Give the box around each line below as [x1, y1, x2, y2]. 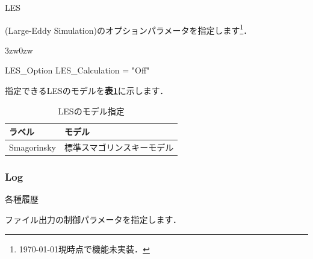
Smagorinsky [9, 141, 56, 154]
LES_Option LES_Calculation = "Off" [5, 64, 150, 76]
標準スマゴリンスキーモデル [64, 141, 174, 154]
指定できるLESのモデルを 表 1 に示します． [5, 84, 169, 97]
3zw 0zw [5, 43, 33, 56]
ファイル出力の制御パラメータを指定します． [5, 213, 182, 225]
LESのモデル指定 [58, 104, 125, 117]
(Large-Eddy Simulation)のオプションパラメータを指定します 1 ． [5, 22, 252, 36]
